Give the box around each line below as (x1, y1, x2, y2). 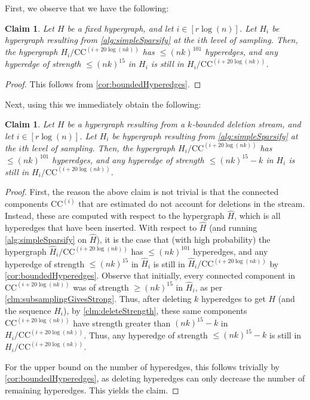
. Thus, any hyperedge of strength (84, 328, 208, 341)
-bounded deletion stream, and (192, 118, 301, 130)
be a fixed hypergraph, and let (67, 22, 174, 34)
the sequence (5, 304, 51, 316)
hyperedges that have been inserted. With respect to (5, 221, 197, 234)
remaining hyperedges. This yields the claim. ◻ (5, 383, 179, 396)
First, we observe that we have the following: (5, 2, 169, 14)
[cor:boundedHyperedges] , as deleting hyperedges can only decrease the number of (5, 372, 305, 384)
